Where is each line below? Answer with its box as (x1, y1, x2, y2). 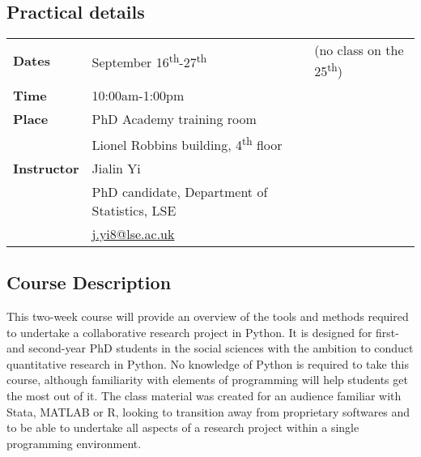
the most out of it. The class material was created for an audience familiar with (6, 387, 402, 404)
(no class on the (314, 41, 404, 60)
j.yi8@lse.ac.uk (91, 224, 175, 243)
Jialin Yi (91, 158, 141, 177)
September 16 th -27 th (91, 49, 207, 72)
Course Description (6, 270, 172, 295)
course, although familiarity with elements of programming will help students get (6, 371, 408, 388)
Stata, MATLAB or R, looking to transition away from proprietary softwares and (6, 403, 410, 420)
